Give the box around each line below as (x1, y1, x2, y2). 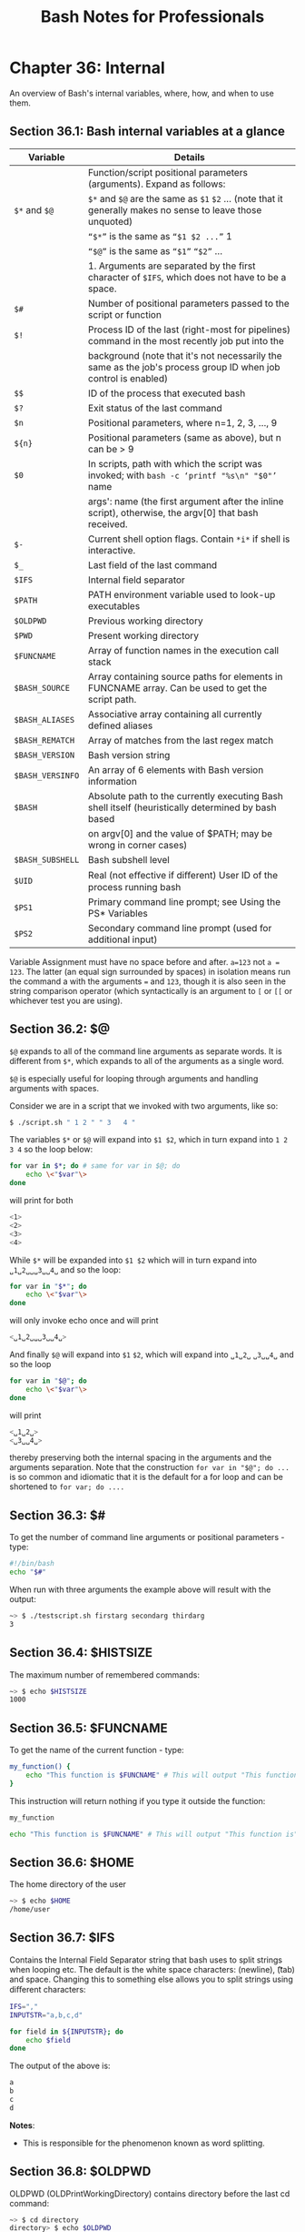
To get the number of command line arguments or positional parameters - (9, 1532, 285, 1543)
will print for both (9, 1195, 74, 1206)
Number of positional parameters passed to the (87, 297, 290, 309)
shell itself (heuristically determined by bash (87, 801, 277, 814)
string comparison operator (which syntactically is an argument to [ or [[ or (9, 985, 293, 996)
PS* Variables (87, 907, 148, 919)
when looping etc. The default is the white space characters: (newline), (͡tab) (9, 1963, 295, 1974)
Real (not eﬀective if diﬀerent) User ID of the (87, 868, 279, 881)
